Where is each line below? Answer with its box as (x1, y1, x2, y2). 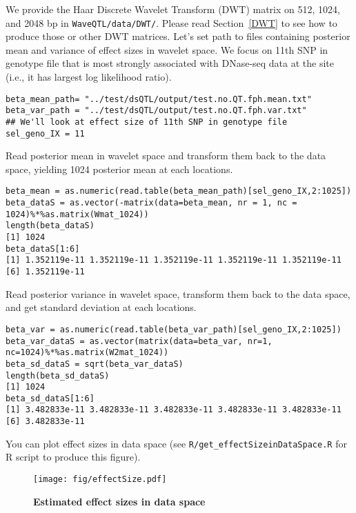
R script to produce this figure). (6, 450, 141, 464)
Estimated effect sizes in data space (33, 494, 206, 508)
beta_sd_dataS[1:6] (6, 393, 95, 403)
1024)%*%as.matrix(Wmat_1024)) (6, 209, 149, 219)
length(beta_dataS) (6, 221, 95, 231)
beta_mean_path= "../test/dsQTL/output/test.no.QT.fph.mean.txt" (6, 94, 312, 104)
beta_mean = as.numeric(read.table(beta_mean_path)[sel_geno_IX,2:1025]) (6, 186, 352, 197)
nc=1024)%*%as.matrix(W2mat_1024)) (6, 348, 169, 358)
